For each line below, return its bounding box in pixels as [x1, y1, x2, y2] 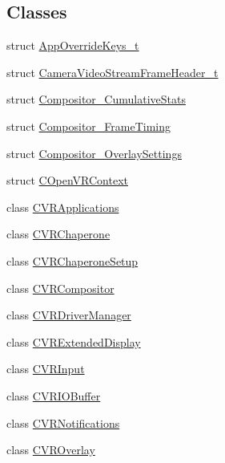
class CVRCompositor [6, 279, 115, 296]
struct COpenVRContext [6, 172, 128, 189]
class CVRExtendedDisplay [6, 333, 141, 350]
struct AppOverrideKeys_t [6, 37, 139, 54]
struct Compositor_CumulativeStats [6, 91, 186, 108]
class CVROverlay [6, 441, 95, 458]
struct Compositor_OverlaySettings [6, 144, 182, 161]
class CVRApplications [6, 198, 119, 215]
